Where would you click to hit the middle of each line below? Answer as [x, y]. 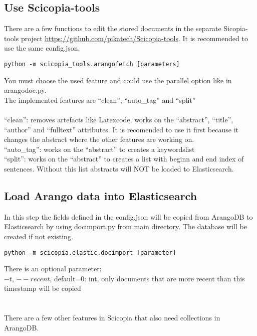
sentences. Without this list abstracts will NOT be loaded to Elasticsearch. [119, 168]
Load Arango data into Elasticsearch [101, 195]
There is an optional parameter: [53, 269]
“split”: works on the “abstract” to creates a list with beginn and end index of [124, 159]
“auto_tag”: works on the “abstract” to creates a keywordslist [99, 149]
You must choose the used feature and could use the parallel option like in [118, 80]
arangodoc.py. [25, 90]
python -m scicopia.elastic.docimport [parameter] [90, 253]
